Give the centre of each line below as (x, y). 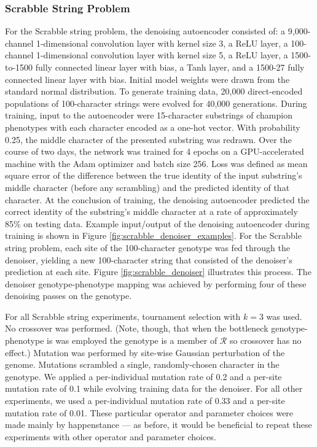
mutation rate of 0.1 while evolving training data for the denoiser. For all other (154, 388)
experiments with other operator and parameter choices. (111, 436)
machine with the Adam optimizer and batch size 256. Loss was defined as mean (156, 163)
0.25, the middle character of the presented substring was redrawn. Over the (148, 139)
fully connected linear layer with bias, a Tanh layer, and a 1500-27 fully (170, 67)
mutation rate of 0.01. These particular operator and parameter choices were (149, 412)
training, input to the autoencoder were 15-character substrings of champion (149, 115)
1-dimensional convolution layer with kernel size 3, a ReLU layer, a (162, 43)
